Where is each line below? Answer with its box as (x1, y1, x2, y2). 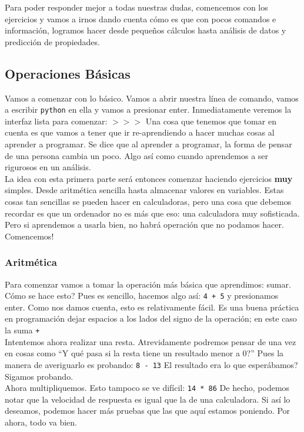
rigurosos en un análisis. (5, 161, 91, 173)
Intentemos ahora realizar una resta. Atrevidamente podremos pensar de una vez (5, 335, 296, 347)
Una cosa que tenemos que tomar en (145, 114, 276, 127)
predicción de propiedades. (5, 35, 100, 48)
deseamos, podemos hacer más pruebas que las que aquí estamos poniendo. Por (5, 404, 290, 417)
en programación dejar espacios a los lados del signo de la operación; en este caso (5, 312, 297, 325)
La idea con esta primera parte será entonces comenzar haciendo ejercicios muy (5, 172, 293, 184)
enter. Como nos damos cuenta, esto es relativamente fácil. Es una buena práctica (5, 301, 299, 313)
